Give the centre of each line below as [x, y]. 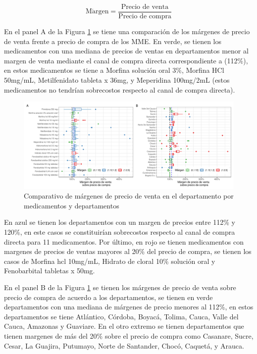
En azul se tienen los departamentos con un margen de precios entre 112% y [120, 222]
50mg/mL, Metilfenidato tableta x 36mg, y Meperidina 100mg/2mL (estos [117, 80]
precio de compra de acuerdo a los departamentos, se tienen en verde [108, 297]
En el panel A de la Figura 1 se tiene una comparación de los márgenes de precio [127, 31]
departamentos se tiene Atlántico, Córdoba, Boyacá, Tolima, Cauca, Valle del [121, 316]
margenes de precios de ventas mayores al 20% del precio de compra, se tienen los [128, 251]
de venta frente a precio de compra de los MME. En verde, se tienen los [113, 41]
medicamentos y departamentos [72, 205]
